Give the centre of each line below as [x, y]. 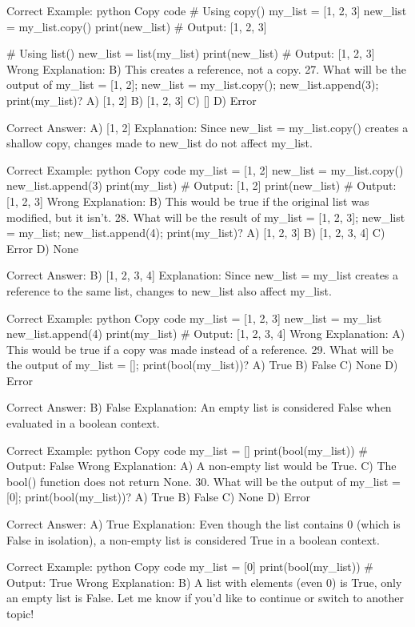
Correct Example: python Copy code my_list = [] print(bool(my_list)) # [187, 450]
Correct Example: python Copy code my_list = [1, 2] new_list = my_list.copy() [205, 169]
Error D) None [42, 248]
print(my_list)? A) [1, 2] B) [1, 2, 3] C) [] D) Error [132, 100]
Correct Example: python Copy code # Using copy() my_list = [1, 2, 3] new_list [207, 10]
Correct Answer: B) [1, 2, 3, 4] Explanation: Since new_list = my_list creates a [203, 275]
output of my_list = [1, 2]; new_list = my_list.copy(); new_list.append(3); [193, 84]
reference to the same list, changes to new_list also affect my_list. [169, 290]
